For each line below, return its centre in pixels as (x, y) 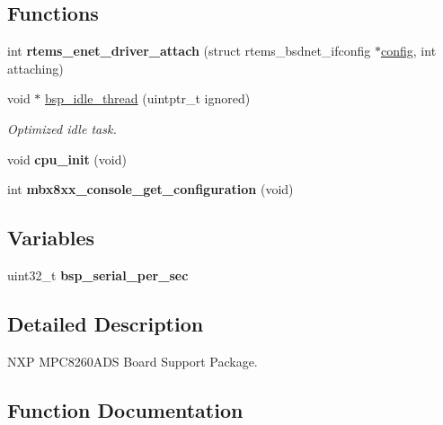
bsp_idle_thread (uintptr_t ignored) (148, 98)
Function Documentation (125, 409)
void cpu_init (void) (67, 159)
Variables (51, 238)
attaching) (35, 68)
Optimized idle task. (62, 128)
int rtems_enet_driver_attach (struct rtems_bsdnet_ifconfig (189, 51)
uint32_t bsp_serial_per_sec (98, 274)
